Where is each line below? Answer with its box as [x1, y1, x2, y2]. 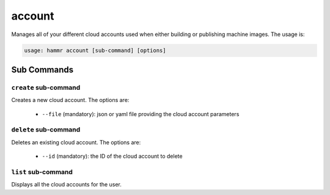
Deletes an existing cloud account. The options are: [11, 138, 141, 146]
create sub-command [11, 83, 81, 92]
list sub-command [11, 167, 73, 176]
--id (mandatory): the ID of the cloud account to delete [42, 153, 183, 160]
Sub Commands [11, 64, 74, 75]
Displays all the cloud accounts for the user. [11, 181, 122, 188]
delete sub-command [11, 125, 81, 134]
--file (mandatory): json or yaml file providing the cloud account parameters [42, 110, 240, 117]
